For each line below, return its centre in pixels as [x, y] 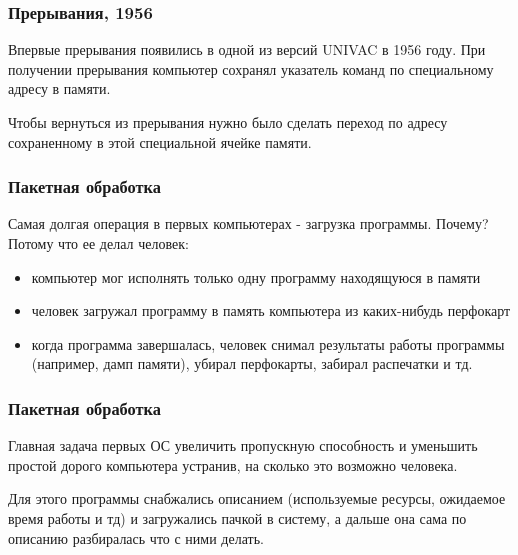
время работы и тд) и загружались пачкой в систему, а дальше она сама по [237, 517]
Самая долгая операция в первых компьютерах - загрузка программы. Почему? [248, 223]
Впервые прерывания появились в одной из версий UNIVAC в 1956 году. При [247, 49]
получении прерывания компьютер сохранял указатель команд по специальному [251, 68]
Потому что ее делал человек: [98, 243]
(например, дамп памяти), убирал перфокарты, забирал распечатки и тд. [252, 363]
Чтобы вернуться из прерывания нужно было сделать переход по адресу [228, 122]
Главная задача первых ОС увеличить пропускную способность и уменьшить [243, 445]
